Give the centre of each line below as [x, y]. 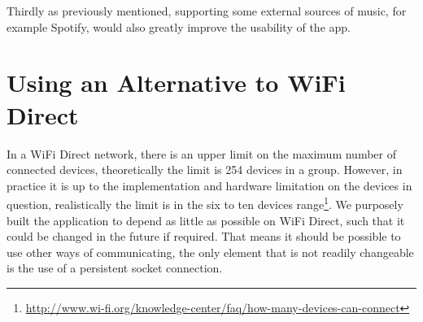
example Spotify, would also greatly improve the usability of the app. [179, 26]
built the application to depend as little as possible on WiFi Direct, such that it [206, 220]
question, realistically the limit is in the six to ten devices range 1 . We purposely [205, 203]
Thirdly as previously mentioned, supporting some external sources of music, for [207, 11]
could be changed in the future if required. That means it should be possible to [204, 236]
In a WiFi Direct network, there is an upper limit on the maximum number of [201, 153]
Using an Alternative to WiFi [176, 83]
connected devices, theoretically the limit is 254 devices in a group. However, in [205, 170]
